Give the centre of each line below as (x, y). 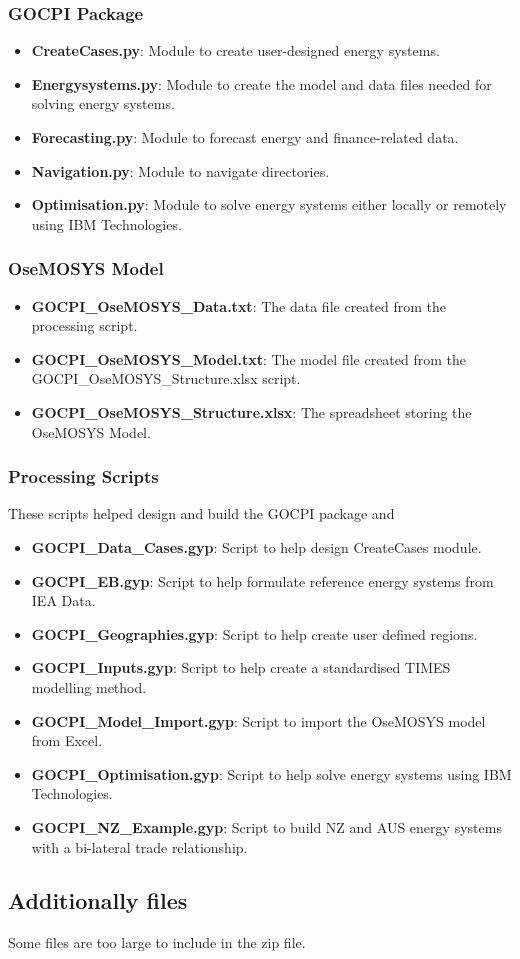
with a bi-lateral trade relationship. (139, 846)
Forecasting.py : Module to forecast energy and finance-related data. (245, 137)
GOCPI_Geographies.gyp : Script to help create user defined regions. (254, 633)
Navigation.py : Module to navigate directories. (180, 170)
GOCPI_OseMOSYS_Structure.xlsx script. (166, 378)
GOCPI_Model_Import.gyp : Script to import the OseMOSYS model (258, 720)
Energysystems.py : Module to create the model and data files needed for (261, 83)
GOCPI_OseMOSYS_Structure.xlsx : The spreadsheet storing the (251, 411)
